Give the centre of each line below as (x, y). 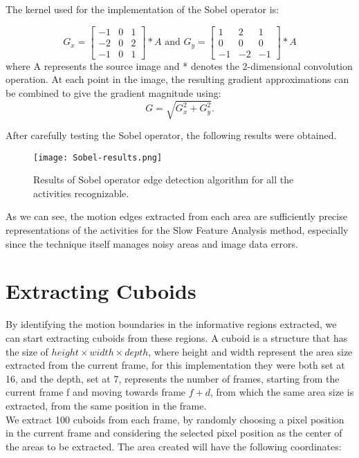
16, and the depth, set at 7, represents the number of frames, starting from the (173, 378)
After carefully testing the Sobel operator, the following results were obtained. (171, 135)
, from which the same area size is (282, 392)
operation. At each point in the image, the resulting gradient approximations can (177, 79)
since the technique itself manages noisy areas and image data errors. (152, 243)
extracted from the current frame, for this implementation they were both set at (175, 365)
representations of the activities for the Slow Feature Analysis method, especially (177, 230)
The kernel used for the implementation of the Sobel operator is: (142, 9)
